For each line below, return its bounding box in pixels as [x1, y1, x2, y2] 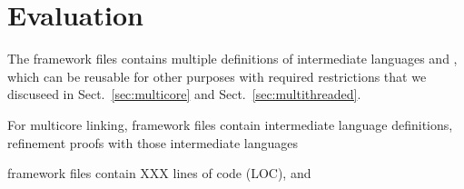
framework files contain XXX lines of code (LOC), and [7, 164, 311, 183]
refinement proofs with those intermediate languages [7, 133, 299, 152]
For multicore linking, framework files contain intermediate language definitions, [7, 114, 453, 134]
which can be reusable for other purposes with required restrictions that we [7, 66, 427, 85]
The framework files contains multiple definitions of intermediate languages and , [7, 49, 458, 68]
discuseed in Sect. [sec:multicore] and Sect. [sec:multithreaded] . [7, 85, 361, 104]
